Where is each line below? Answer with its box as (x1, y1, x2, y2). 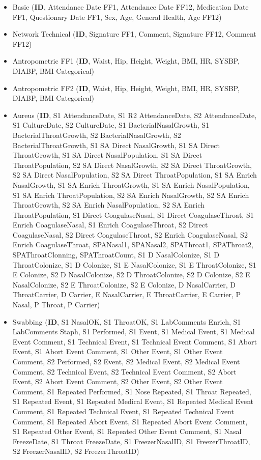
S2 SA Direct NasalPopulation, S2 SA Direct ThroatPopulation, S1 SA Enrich (12, 169, 257, 180)
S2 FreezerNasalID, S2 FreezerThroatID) (12, 446, 139, 456)
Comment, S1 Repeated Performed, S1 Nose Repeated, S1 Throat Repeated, (12, 386, 251, 396)
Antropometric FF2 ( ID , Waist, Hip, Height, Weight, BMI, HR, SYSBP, (12, 82, 240, 93)
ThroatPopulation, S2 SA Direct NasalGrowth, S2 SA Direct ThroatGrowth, (12, 159, 252, 170)
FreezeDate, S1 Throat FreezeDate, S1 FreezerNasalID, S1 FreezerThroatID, (12, 436, 250, 446)
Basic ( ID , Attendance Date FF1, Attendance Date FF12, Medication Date (12, 2, 249, 12)
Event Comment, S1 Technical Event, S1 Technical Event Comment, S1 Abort (12, 336, 257, 347)
